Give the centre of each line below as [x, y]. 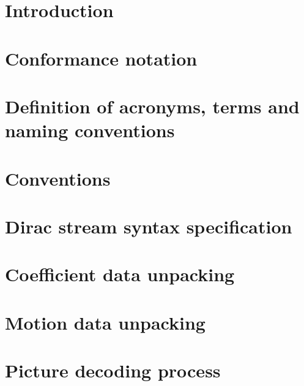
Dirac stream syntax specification [149, 226]
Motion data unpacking [105, 322]
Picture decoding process [113, 370]
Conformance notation [101, 58]
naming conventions [90, 130]
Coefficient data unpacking [120, 274]
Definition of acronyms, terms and [152, 106]
